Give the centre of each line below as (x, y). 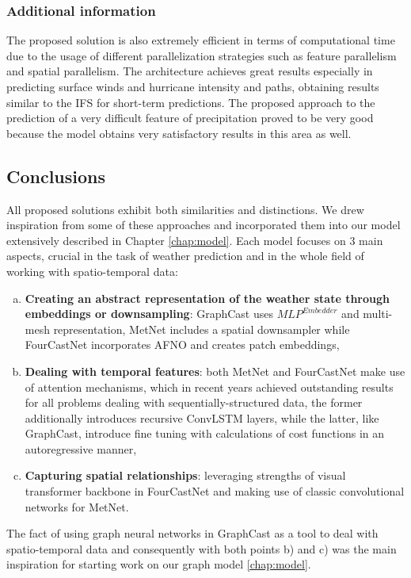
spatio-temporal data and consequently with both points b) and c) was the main (202, 548)
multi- (378, 314)
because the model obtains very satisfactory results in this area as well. (179, 133)
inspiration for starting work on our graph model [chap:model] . (159, 564)
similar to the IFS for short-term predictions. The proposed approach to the (191, 102)
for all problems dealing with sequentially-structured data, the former (194, 402)
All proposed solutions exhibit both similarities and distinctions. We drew (185, 209)
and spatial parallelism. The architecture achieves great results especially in (190, 71)
